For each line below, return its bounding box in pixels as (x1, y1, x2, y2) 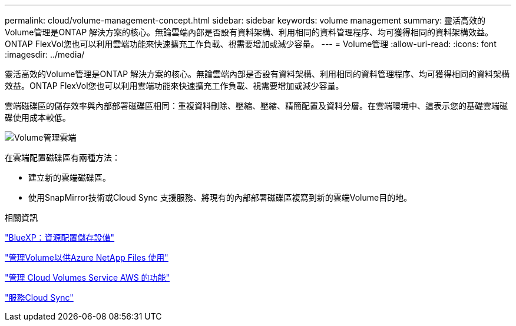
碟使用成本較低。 (5, 112, 71, 122)
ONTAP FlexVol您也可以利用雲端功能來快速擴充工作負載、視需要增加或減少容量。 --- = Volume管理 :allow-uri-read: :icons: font (5, 39, 497, 49)
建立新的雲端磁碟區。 (28, 172, 111, 182)
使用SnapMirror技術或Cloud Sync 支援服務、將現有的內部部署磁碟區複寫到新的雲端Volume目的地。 (28, 192, 412, 202)
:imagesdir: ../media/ (5, 49, 85, 59)
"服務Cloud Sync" (5, 292, 74, 302)
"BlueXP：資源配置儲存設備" (5, 232, 115, 242)
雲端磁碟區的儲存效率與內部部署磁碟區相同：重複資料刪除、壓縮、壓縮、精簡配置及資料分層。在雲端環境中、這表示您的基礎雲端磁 (5, 101, 508, 111)
